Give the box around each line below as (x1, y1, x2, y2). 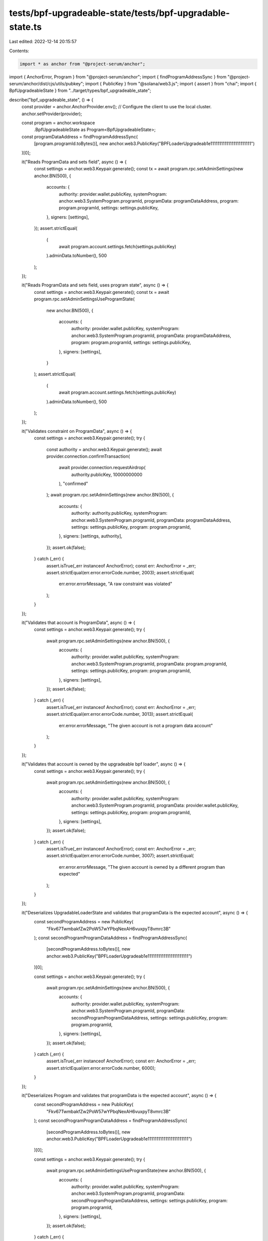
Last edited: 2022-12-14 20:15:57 (9, 39, 77, 45)
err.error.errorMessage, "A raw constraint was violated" (59, 581, 173, 587)
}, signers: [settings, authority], (59, 533, 123, 539)
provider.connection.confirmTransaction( (46, 453, 130, 459)
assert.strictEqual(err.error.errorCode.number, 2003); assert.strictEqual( (46, 569, 194, 575)
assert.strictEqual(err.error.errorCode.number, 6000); (46, 1065, 156, 1071)
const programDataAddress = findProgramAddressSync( (21, 134, 138, 139)
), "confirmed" (59, 481, 88, 486)
